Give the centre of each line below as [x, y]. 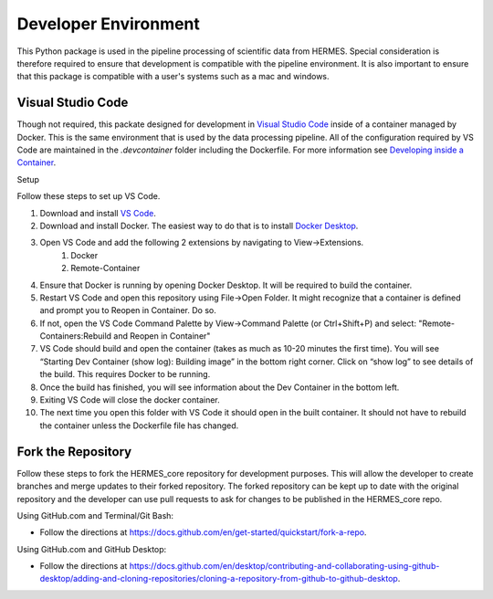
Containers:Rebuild [76, 336]
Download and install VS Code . [98, 213]
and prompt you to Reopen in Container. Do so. [128, 310]
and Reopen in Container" [162, 336]
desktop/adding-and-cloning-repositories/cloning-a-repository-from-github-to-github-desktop [219, 579]
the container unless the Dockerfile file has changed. [139, 426]
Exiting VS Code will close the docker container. [130, 400]
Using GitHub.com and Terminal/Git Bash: [95, 515]
